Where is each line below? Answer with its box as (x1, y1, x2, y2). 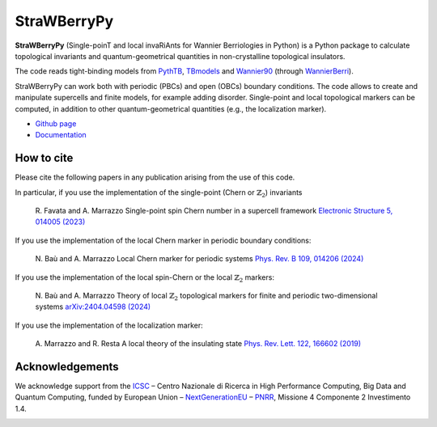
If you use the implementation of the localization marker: (15, 320, 204, 330)
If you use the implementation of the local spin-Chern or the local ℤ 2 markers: (15, 272, 275, 284)
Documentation (35, 130, 87, 140)
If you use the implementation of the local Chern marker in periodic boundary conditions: (15, 235, 312, 245)
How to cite (15, 151, 74, 165)
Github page (35, 118, 77, 129)
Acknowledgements (15, 360, 119, 374)
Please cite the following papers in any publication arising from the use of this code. (15, 172, 295, 182)
